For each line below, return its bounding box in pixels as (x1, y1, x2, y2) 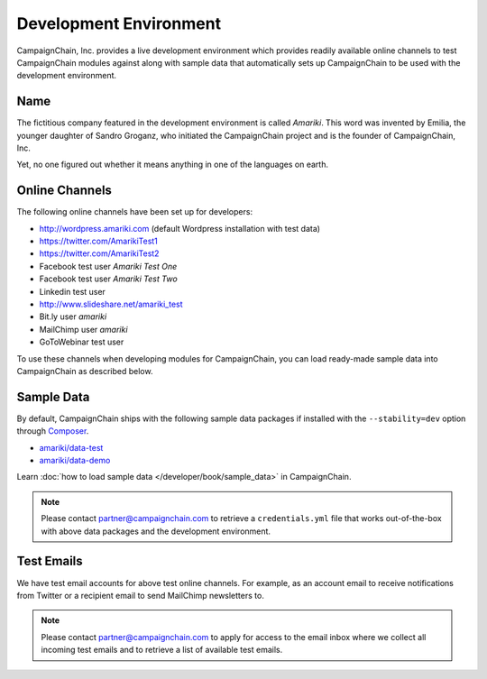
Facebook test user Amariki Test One (39, 261, 178, 271)
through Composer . (16, 426, 89, 436)
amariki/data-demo (39, 455, 111, 466)
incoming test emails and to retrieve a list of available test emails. (41, 645, 283, 656)
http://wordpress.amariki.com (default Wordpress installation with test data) (39, 223, 320, 234)
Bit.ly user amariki (39, 311, 107, 322)
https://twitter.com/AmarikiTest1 (39, 235, 158, 247)
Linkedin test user (39, 286, 106, 297)
